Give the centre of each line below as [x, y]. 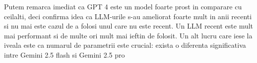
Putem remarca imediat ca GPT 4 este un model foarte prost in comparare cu [123, 6]
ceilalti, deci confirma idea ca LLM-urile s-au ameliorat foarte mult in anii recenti [128, 16]
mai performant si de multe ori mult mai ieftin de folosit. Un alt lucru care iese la [128, 35]
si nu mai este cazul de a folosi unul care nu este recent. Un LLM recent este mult [129, 26]
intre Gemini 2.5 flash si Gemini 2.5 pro [64, 54]
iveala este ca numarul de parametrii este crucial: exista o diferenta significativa [125, 45]
